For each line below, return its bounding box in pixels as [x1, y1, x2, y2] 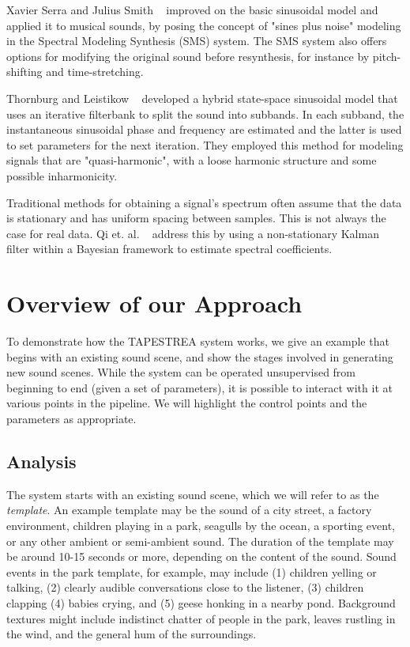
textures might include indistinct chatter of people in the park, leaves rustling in [6, 610, 396, 626]
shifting [6, 63, 43, 80]
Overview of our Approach [6, 287, 303, 320]
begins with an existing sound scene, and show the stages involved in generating [6, 348, 393, 365]
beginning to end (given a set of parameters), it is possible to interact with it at [6, 379, 393, 395]
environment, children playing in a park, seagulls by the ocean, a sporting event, [6, 516, 395, 533]
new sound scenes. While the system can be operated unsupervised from [6, 364, 356, 380]
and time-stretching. [46, 63, 144, 80]
